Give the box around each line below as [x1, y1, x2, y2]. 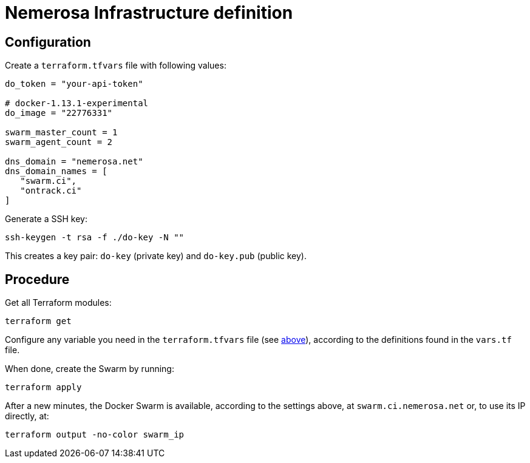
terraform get [5, 316, 72, 326]
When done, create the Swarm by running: [5, 363, 174, 374]
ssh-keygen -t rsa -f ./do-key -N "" [5, 232, 185, 243]
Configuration [5, 34, 91, 50]
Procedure [5, 271, 70, 287]
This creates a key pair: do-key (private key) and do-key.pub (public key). [5, 251, 307, 262]
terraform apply [5, 382, 82, 393]
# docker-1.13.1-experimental [5, 98, 149, 109]
